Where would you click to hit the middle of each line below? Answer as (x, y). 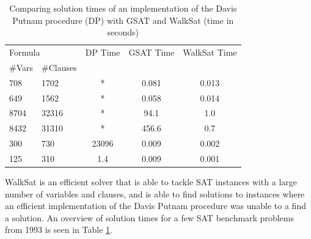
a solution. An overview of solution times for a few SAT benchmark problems (149, 217)
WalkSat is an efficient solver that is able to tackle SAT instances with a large (151, 182)
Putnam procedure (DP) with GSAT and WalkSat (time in (123, 20)
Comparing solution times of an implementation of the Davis (123, 8)
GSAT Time (152, 52)
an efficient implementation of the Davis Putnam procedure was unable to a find (155, 206)
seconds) (123, 32)
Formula (25, 52)
